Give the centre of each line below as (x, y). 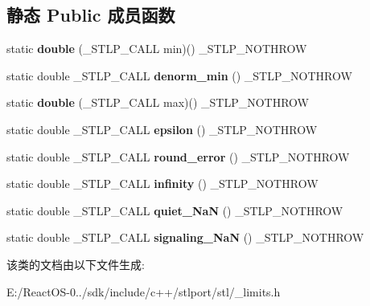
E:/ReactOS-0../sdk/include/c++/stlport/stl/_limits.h (144, 291)
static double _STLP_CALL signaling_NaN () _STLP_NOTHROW (185, 237)
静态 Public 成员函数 (91, 15)
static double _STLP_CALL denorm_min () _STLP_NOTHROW (179, 75)
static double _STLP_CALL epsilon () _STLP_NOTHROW (162, 129)
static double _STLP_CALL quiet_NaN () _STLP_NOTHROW (175, 210)
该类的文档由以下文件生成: (76, 264)
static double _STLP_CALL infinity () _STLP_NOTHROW (162, 184)
